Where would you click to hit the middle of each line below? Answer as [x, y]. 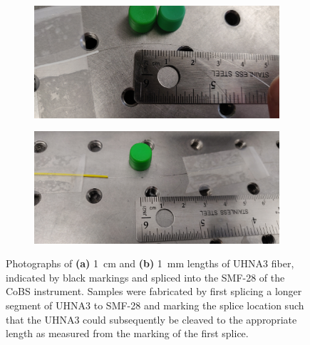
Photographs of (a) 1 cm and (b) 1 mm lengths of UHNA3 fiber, [150, 263]
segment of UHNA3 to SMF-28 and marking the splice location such [155, 305]
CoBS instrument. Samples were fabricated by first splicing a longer [154, 291]
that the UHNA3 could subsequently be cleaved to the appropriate [151, 319]
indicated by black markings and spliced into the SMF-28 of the [145, 277]
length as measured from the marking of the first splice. [127, 333]
